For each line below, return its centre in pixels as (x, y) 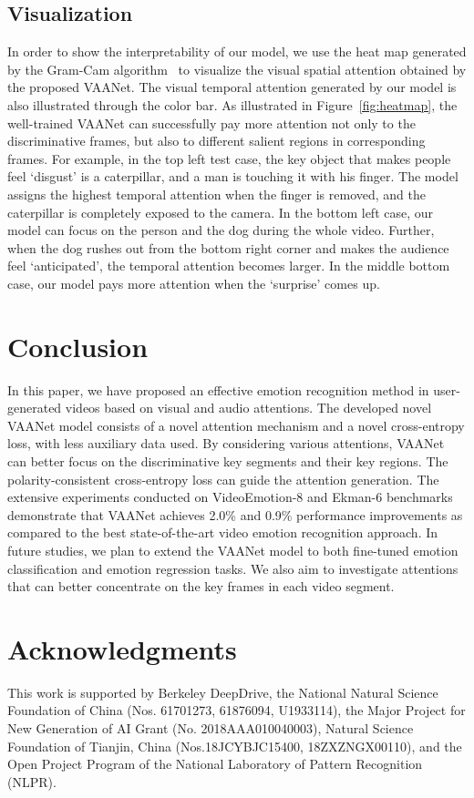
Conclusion (78, 346)
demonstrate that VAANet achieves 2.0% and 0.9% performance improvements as (235, 514)
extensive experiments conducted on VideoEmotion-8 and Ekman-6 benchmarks (230, 497)
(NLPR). (32, 781)
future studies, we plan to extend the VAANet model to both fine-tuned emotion (233, 550)
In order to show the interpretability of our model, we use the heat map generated (237, 51)
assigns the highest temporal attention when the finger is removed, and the (216, 194)
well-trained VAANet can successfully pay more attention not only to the (211, 123)
